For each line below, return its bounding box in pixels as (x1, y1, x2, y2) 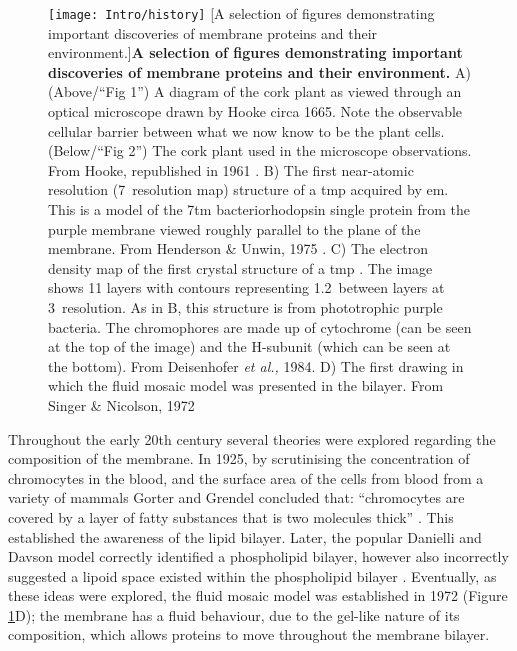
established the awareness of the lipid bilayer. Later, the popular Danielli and (8, 526, 482, 547)
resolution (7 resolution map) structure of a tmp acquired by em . (48, 179, 449, 200)
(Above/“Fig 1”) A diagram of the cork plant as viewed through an (48, 81, 462, 102)
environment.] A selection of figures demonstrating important (48, 42, 463, 63)
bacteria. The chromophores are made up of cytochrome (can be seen (48, 316, 472, 337)
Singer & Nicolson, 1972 (48, 394, 195, 415)
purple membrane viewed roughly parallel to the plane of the (48, 218, 421, 239)
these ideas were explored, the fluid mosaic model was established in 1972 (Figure (8, 585, 508, 606)
